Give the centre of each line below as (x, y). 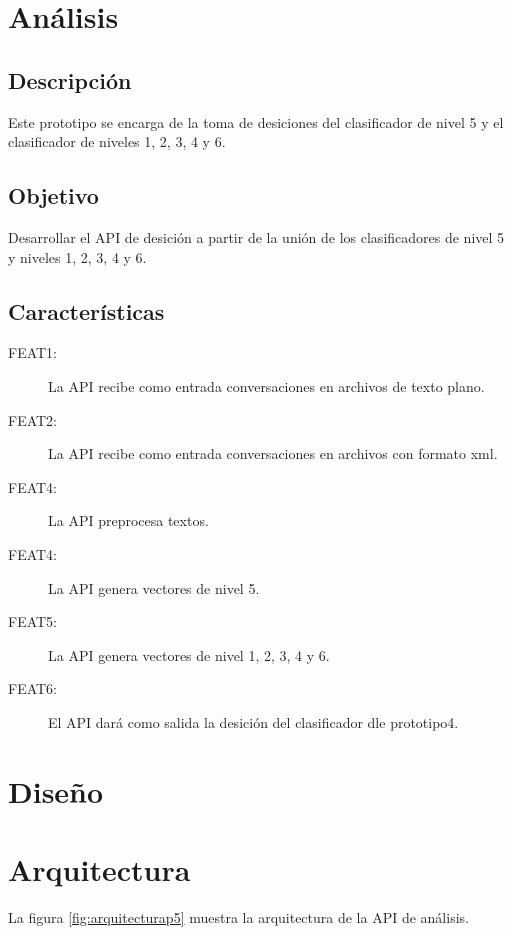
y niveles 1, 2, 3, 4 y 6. (77, 256)
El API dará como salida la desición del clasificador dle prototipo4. (253, 721)
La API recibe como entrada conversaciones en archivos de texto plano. (266, 385)
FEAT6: (33, 688)
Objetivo (53, 195)
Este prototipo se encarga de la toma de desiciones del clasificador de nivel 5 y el (256, 121)
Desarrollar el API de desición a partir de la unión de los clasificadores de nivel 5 (256, 236)
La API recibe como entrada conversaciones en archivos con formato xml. (273, 453)
